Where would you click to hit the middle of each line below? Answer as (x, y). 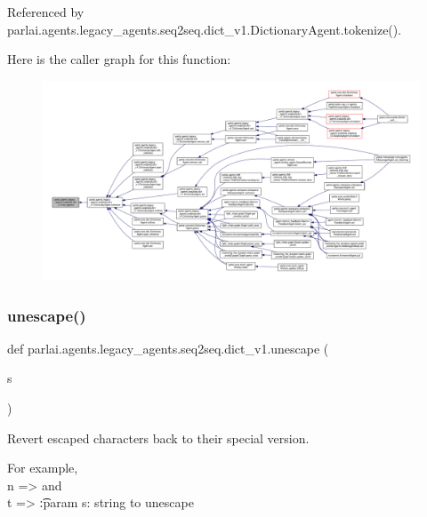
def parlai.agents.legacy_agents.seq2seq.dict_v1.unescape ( (168, 348)
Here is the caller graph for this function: (119, 59)
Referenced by (46, 12)
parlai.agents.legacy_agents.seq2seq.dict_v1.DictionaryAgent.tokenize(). (205, 29)
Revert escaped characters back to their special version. (158, 437)
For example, (43, 468)
